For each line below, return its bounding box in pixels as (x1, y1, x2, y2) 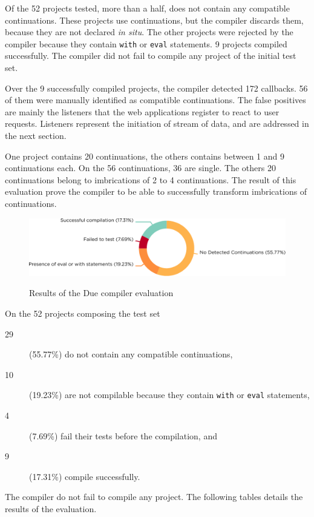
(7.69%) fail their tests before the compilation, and (29, 429, 217, 442)
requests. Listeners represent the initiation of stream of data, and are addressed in (5, 117, 309, 130)
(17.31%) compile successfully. (29, 470, 140, 482)
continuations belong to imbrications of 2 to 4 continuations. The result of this (5, 173, 296, 186)
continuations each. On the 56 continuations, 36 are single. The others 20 (5, 161, 276, 174)
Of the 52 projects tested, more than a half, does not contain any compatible (5, 2, 290, 14)
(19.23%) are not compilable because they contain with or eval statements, (29, 388, 310, 401)
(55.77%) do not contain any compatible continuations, (29, 348, 233, 360)
